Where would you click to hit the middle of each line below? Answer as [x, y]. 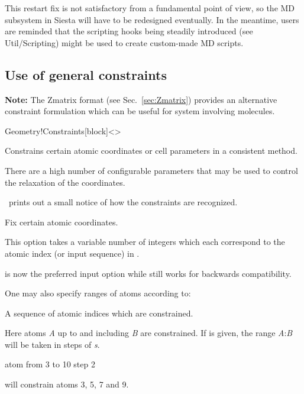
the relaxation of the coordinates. [65, 182]
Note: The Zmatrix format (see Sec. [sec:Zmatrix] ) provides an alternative [141, 99]
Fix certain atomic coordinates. [62, 222]
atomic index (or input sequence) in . [72, 253]
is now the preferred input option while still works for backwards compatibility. [148, 273]
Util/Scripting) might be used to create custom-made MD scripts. [124, 42]
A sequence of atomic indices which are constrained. [99, 313]
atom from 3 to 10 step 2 [50, 364]
